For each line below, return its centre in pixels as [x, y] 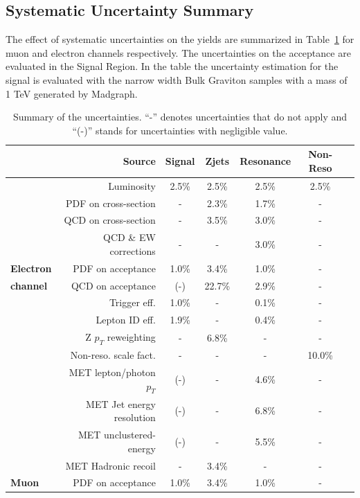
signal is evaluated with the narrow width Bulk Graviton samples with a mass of [177, 79]
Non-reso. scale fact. [113, 355]
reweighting [131, 337]
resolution [135, 417]
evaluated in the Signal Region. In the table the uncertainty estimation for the [172, 66]
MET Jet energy [121, 403]
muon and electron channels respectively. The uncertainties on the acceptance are [178, 52]
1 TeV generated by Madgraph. [72, 93]
